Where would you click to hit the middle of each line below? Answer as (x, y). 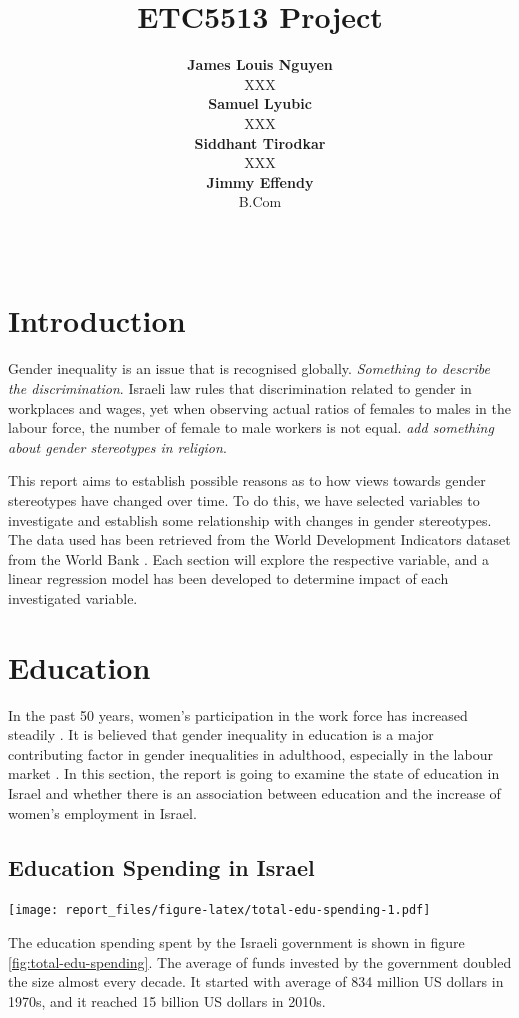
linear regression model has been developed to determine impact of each (228, 578)
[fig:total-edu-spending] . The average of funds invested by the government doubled (260, 961)
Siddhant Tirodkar (260, 142)
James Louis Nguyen (260, 64)
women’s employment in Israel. (102, 812)
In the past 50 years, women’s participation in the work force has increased (238, 714)
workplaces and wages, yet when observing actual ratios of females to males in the (259, 407)
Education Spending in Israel (161, 866)
